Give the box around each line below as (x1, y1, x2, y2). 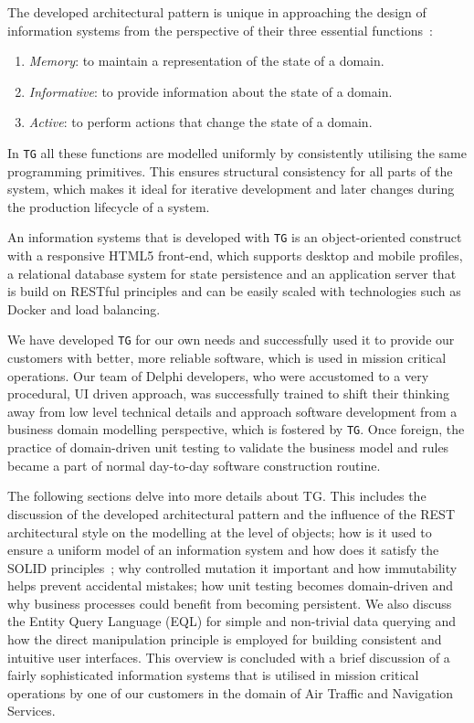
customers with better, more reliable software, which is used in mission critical (7, 348, 447, 367)
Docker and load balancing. (7, 299, 161, 318)
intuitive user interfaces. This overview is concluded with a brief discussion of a (7, 647, 450, 666)
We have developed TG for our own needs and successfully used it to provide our (7, 330, 455, 349)
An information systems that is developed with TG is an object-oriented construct (7, 228, 462, 247)
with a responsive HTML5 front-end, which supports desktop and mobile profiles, (7, 246, 463, 265)
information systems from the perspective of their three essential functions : (7, 20, 433, 39)
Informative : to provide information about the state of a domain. (28, 81, 393, 101)
